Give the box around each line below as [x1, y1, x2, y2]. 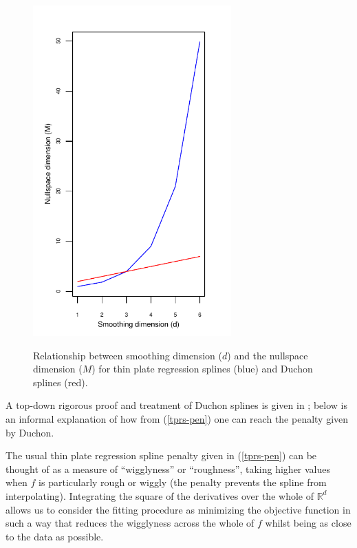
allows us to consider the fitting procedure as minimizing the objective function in [6, 502, 351, 516]
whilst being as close [265, 516, 351, 530]
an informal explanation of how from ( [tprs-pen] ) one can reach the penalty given [6, 411, 349, 425]
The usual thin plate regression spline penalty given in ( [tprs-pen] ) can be [6, 448, 317, 463]
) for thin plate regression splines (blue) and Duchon [91, 361, 313, 376]
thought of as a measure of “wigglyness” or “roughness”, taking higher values [6, 461, 331, 476]
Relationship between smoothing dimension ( [33, 348, 222, 362]
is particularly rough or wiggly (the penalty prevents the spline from [39, 475, 327, 489]
